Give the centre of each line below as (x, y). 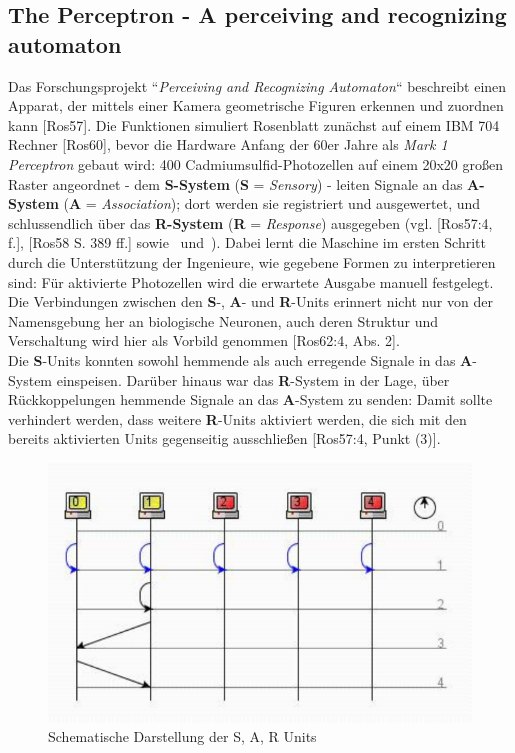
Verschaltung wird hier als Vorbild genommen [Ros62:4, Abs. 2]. (204, 340)
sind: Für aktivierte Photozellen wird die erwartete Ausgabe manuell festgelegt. (251, 281)
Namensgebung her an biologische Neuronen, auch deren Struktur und (223, 320)
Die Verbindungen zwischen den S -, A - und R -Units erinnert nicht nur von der (250, 301)
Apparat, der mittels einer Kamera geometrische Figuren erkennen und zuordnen (256, 105)
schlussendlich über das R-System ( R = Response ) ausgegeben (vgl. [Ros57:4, (250, 222)
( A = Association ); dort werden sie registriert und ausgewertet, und (272, 203)
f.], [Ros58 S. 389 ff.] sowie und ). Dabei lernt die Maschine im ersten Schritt (247, 242)
